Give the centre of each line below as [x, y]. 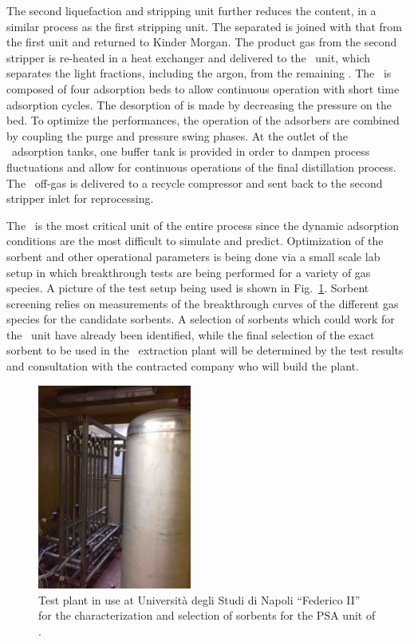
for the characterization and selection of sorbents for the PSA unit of [207, 615]
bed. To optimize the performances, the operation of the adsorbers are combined [203, 120]
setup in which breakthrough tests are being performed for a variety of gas [189, 272]
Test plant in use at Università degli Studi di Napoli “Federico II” [199, 599]
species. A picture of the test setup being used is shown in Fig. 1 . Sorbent [188, 288]
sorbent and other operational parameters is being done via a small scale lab [193, 256]
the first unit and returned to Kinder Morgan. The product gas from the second [202, 42]
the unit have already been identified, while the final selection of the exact [191, 334]
